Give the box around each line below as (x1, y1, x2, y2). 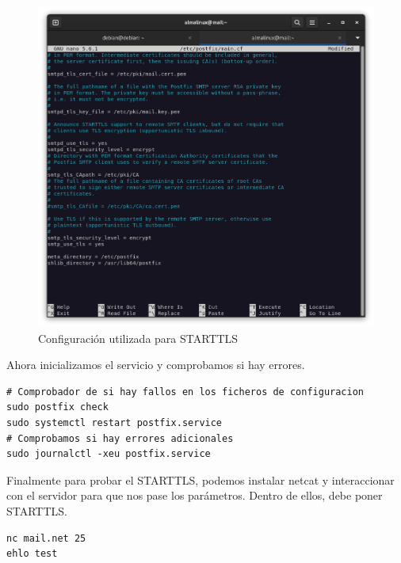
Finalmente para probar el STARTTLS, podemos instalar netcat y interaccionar (6, 471, 395, 488)
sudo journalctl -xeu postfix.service (6, 448, 211, 460)
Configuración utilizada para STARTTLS (38, 329, 239, 346)
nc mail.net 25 (6, 532, 86, 544)
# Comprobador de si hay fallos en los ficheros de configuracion (6, 386, 365, 398)
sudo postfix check (6, 401, 109, 413)
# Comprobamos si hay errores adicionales (6, 432, 234, 444)
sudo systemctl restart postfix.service (6, 417, 223, 428)
